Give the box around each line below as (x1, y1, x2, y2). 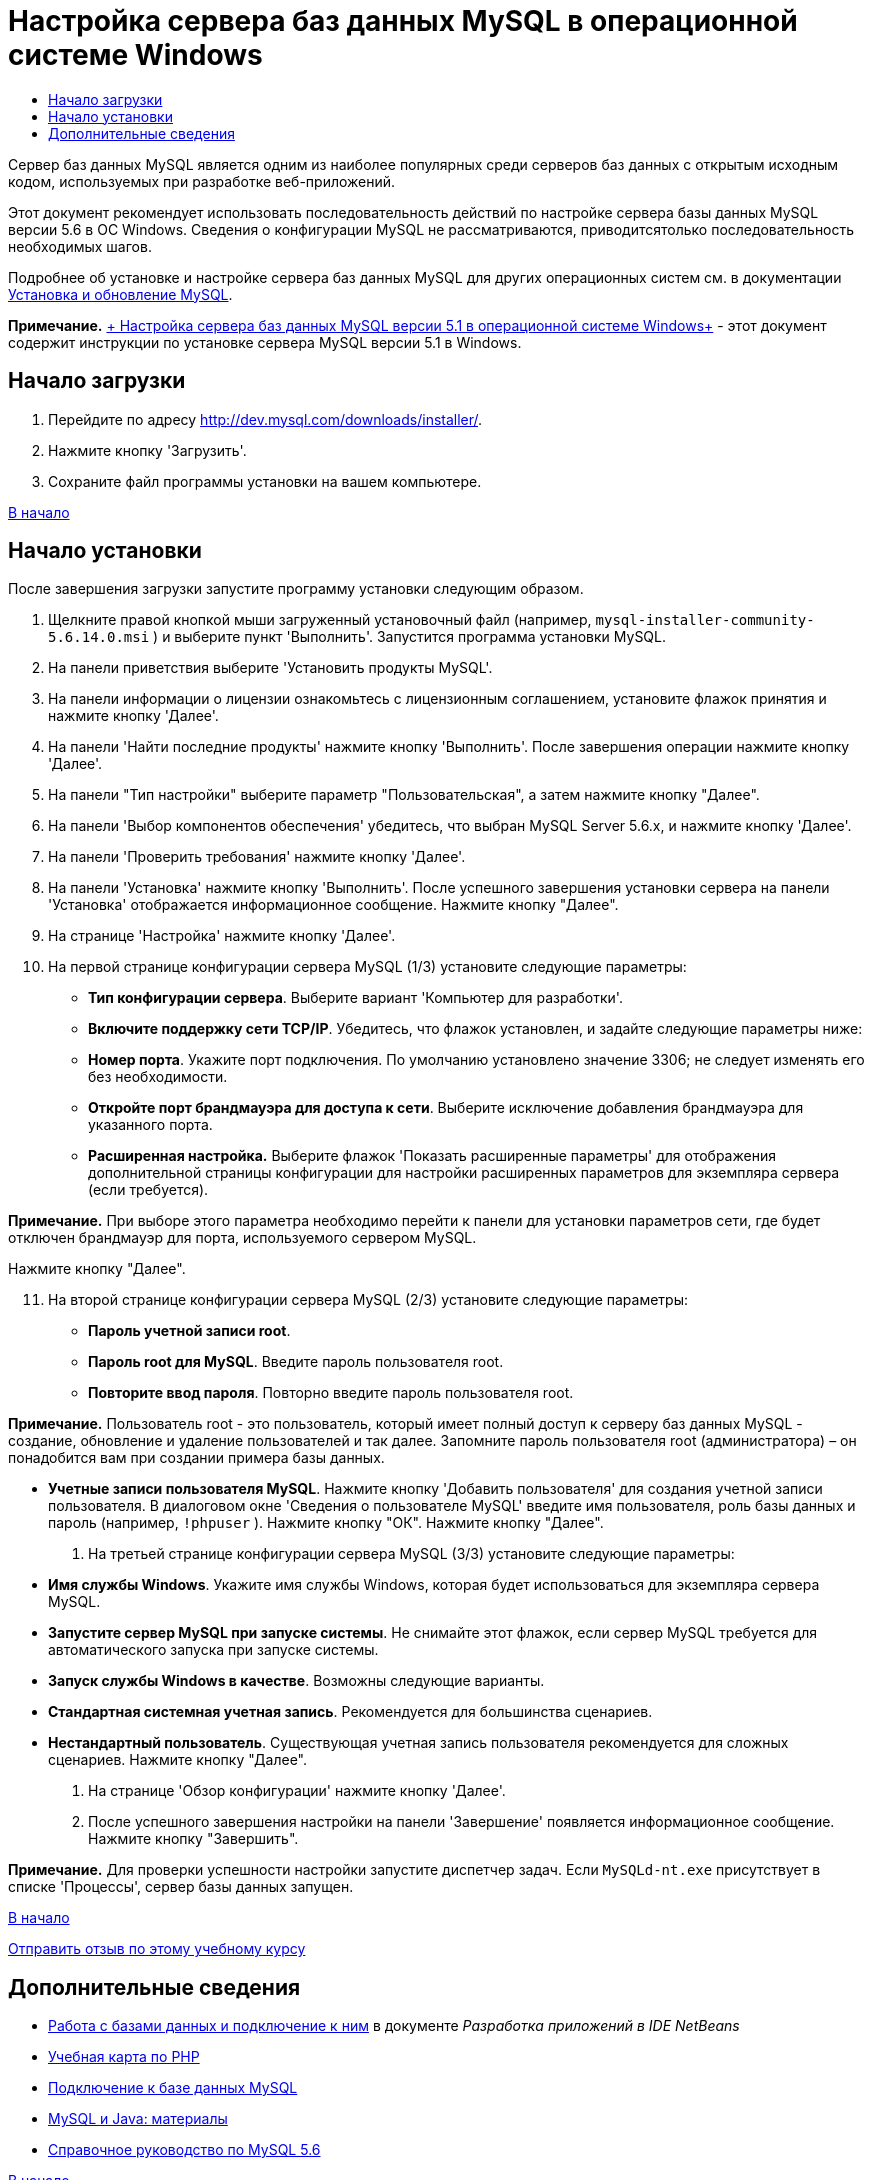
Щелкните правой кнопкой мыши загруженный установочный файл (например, (48, 611, 592, 629)
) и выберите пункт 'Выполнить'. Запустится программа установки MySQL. (153, 628, 667, 646)
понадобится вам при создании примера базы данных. (8, 1449, 385, 1467)
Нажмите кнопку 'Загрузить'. (48, 441, 247, 459)
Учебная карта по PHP (48, 2048, 200, 2066)
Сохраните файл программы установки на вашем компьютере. (48, 472, 482, 490)
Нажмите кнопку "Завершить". (88, 1830, 299, 1848)
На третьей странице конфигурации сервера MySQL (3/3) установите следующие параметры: (88, 1545, 735, 1563)
